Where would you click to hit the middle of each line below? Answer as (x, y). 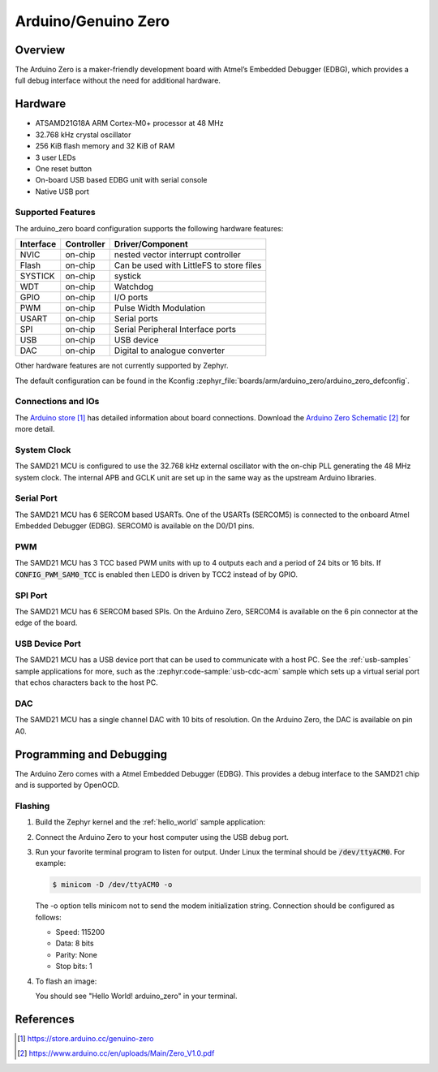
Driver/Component (151, 244)
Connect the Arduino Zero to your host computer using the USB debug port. (162, 837)
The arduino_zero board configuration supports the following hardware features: (149, 228)
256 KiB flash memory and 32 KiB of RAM (105, 146)
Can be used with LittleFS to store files (188, 265)
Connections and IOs (57, 402)
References (45, 1019)
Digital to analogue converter (170, 351)
